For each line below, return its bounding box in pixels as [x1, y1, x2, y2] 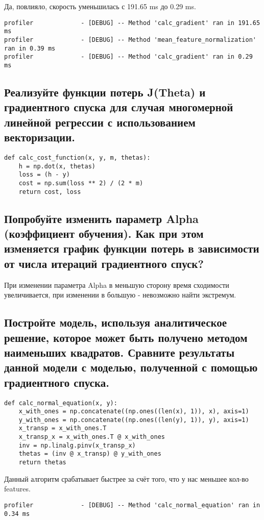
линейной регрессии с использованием [4, 114, 196, 130]
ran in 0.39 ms [4, 44, 56, 52]
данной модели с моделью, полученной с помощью [4, 359, 258, 375]
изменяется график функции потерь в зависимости [4, 240, 259, 256]
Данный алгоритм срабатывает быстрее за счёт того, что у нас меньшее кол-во [4, 473, 249, 484]
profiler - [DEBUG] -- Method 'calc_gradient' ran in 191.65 [4, 19, 260, 27]
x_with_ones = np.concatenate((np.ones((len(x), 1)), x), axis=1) [18, 408, 249, 415]
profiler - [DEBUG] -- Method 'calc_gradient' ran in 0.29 [4, 53, 253, 61]
